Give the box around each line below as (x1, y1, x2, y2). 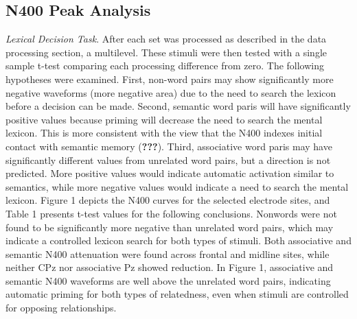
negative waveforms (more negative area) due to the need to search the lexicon (5, 85, 336, 99)
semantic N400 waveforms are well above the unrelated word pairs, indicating (5, 273, 331, 287)
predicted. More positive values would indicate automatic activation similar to (5, 166, 334, 180)
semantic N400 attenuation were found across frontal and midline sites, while (5, 246, 330, 261)
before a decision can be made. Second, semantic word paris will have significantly (5, 99, 351, 113)
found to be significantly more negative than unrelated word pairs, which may (5, 220, 334, 234)
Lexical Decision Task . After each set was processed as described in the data (5, 32, 327, 46)
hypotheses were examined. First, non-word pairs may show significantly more (5, 71, 334, 86)
